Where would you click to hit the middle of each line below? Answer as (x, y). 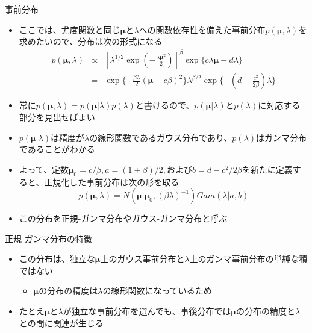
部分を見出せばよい (57, 117)
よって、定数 (44, 169)
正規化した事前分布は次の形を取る (112, 182)
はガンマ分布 (282, 137)
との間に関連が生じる (61, 322)
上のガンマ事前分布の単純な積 (248, 259)
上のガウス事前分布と (142, 259)
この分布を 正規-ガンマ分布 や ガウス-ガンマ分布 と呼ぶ (123, 218)
